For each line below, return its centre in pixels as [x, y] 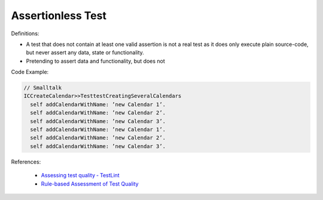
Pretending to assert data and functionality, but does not [96, 61]
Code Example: [30, 72]
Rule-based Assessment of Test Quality [90, 184]
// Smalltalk [43, 88]
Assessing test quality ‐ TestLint [80, 176]
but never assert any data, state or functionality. [85, 53]
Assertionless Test [59, 16]
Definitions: [25, 33]
